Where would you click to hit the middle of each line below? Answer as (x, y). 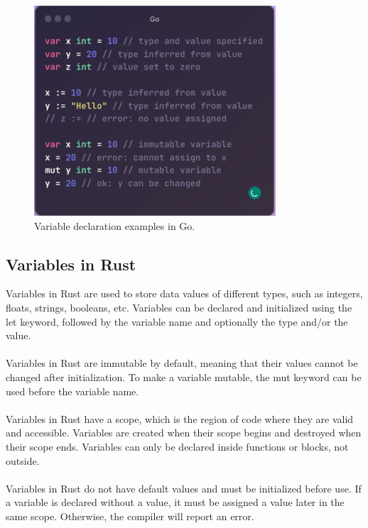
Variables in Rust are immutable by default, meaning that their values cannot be (182, 363)
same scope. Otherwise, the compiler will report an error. (130, 516)
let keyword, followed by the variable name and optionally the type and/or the (177, 321)
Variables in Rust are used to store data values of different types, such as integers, (184, 293)
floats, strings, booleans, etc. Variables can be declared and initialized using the (179, 307)
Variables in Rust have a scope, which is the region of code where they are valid (180, 418)
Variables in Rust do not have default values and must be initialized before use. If (184, 488)
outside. (23, 460)
